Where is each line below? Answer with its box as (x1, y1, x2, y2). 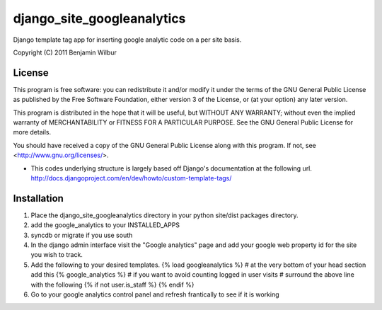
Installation (13, 192, 64, 205)
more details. (13, 128, 52, 137)
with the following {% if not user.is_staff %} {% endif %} (30, 280, 195, 289)
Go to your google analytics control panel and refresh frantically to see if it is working (30, 290, 279, 299)
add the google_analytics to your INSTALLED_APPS (30, 221, 180, 229)
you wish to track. (30, 251, 83, 259)
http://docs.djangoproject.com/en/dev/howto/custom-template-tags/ (30, 173, 232, 182)
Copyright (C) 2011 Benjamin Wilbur (13, 48, 117, 57)
